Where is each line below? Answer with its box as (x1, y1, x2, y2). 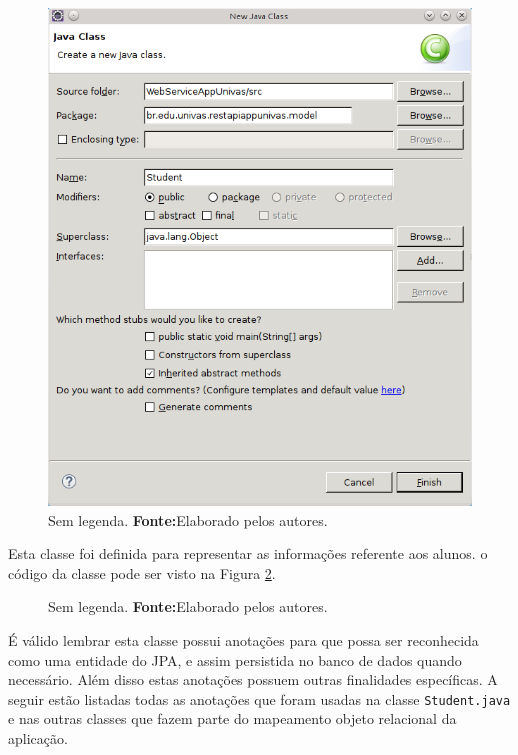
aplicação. (8, 727, 68, 748)
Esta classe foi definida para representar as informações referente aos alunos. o (8, 543, 488, 564)
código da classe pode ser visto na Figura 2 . (8, 562, 276, 583)
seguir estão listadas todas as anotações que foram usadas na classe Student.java (8, 688, 511, 709)
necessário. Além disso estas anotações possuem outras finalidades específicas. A (8, 669, 498, 690)
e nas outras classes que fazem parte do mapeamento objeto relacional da (8, 708, 457, 729)
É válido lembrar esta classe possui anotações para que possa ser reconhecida (8, 629, 479, 650)
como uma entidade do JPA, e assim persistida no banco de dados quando (8, 649, 462, 670)
